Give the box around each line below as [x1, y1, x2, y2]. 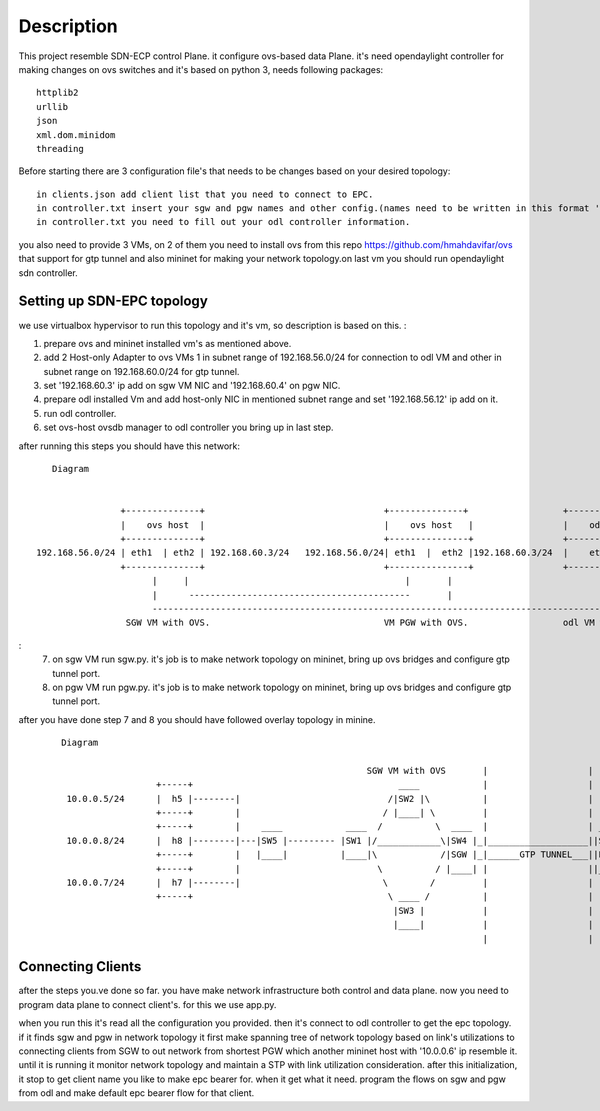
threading [36, 143, 84, 154]
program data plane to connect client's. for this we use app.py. [18, 998, 277, 1010]
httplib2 [36, 87, 79, 99]
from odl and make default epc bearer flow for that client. [18, 1087, 255, 1099]
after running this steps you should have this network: [18, 440, 240, 452]
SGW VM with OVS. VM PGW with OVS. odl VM [125, 617, 595, 629]
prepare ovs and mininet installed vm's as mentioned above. [43, 337, 292, 349]
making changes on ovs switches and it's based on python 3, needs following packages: [18, 63, 384, 75]
